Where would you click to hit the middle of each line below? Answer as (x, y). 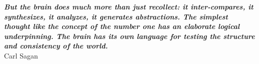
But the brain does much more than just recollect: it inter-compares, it (129, 6)
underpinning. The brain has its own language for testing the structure (129, 36)
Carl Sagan (21, 55)
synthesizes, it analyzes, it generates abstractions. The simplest (116, 16)
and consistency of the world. (56, 46)
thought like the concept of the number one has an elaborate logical (122, 26)
